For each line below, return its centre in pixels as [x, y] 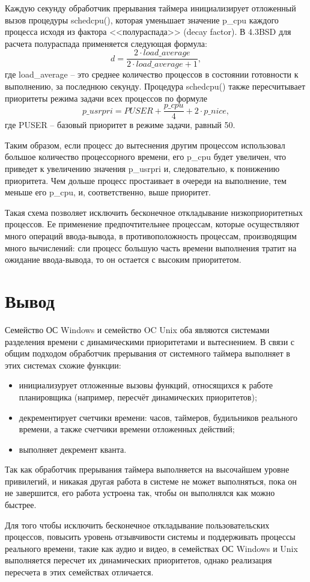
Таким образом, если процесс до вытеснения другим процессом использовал [145, 145]
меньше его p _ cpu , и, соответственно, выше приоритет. [108, 192]
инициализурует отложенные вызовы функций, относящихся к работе [146, 385]
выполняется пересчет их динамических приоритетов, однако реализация [138, 560]
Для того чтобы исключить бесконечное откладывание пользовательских [137, 525]
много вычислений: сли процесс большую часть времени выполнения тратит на [151, 247]
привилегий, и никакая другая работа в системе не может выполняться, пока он [151, 481]
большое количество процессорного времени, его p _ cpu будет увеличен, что [145, 157]
